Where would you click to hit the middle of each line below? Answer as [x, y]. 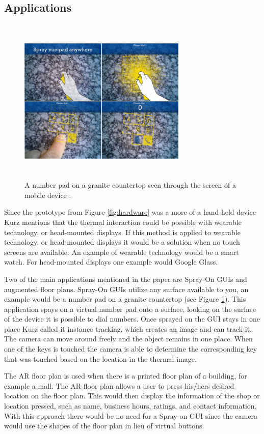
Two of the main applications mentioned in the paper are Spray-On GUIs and [126, 279]
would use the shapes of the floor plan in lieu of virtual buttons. [104, 426]
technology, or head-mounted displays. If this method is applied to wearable [122, 232]
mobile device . [48, 195]
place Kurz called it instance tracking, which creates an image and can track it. [128, 328]
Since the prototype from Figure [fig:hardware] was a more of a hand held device [130, 212]
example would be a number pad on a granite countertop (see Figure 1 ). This [125, 299]
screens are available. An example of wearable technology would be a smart [122, 252]
